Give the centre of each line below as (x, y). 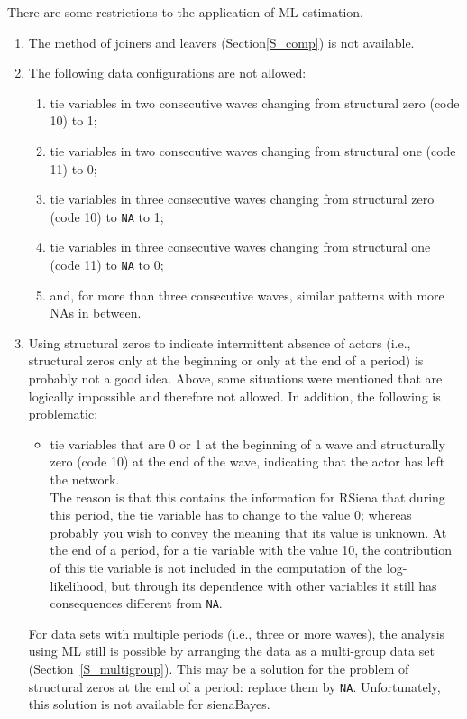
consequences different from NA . (136, 603)
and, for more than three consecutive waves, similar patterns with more (247, 295)
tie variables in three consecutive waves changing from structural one (240, 247)
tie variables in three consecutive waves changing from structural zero (242, 199)
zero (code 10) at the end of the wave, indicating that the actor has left (247, 461)
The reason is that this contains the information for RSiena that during (247, 497)
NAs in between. (96, 313)
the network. (85, 479)
